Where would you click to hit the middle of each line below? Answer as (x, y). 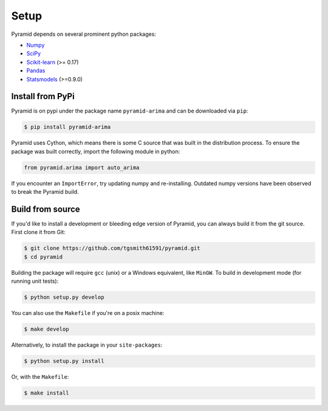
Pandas (36, 71)
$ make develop (46, 329)
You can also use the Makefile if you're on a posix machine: (88, 313)
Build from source (46, 209)
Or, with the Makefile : (40, 377)
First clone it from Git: (39, 232)
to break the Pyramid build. (45, 192)
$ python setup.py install (64, 361)
